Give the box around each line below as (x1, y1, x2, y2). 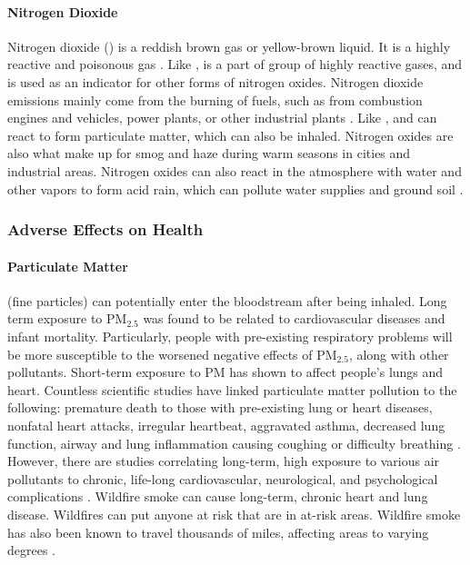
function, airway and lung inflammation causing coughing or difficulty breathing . (7, 433, 461, 452)
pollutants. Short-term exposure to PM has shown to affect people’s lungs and (7, 362, 444, 382)
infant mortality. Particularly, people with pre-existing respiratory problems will (7, 326, 453, 345)
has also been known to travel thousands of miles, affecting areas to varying (7, 522, 429, 541)
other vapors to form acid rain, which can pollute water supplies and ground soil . (7, 179, 464, 198)
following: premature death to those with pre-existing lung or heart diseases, (7, 398, 433, 417)
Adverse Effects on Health (7, 218, 204, 241)
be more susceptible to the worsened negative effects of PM (7, 344, 337, 363)
